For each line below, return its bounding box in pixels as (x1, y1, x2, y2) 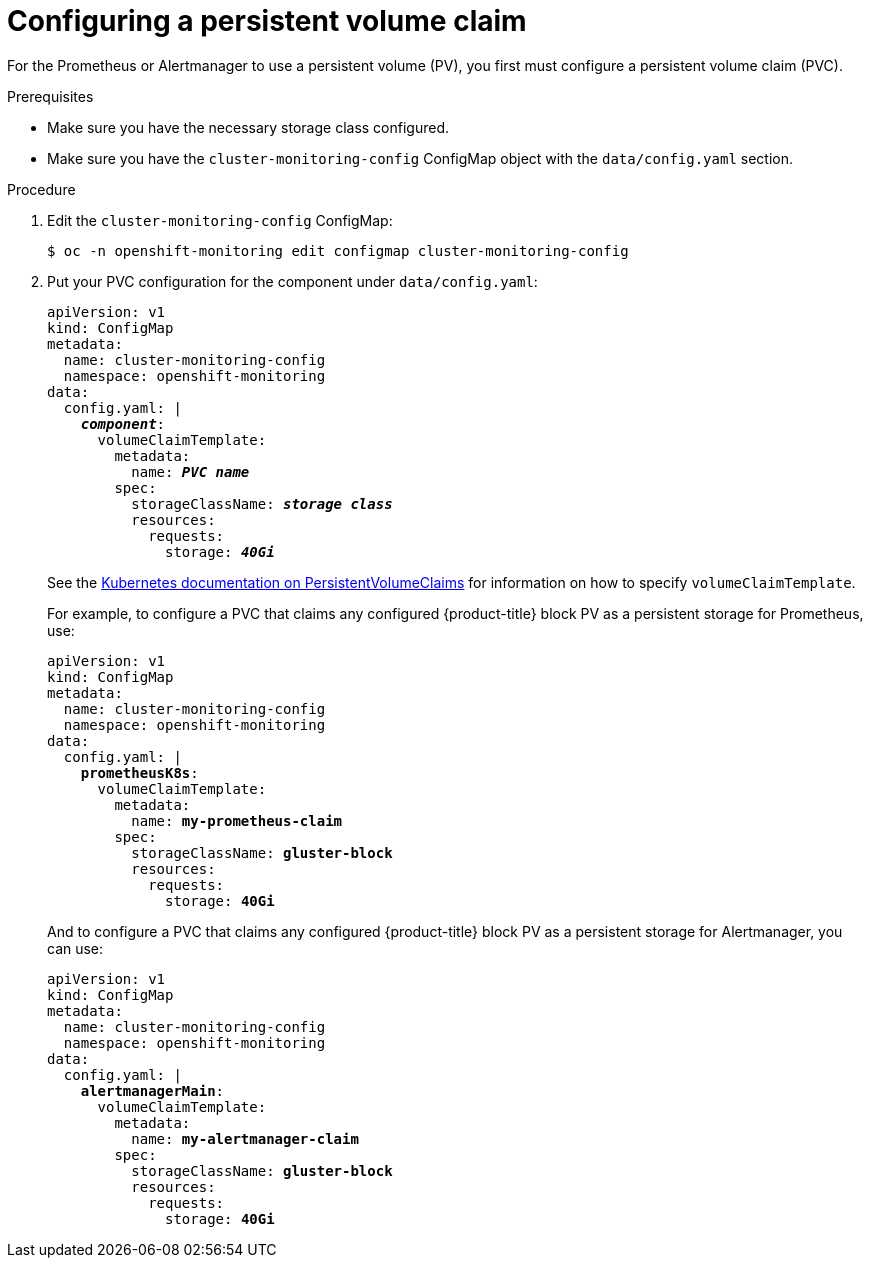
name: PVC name (131, 463, 250, 480)
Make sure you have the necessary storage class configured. (47, 118, 450, 136)
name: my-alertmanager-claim (131, 1130, 359, 1147)
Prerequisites (7, 87, 94, 105)
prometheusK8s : (80, 764, 199, 781)
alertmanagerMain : (80, 1082, 225, 1099)
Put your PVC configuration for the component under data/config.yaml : (47, 272, 538, 290)
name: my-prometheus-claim (131, 812, 343, 829)
